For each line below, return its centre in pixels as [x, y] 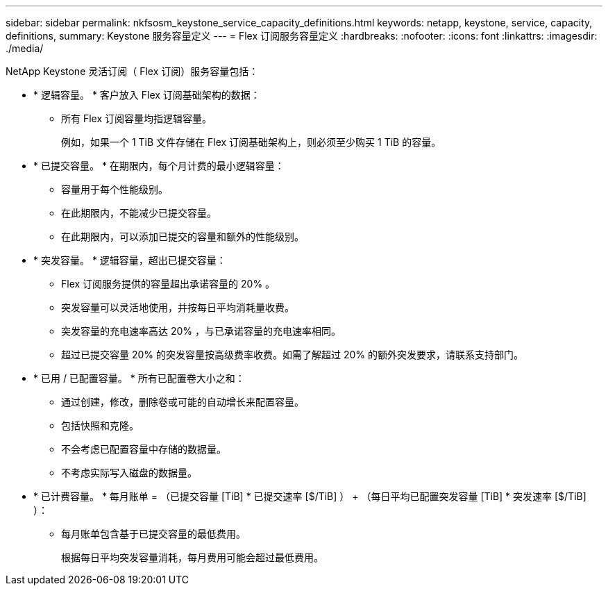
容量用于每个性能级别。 [115, 189]
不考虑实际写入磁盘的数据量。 [129, 473]
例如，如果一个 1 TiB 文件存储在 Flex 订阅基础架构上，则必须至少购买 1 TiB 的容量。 [251, 142]
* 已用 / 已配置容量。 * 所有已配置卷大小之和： [139, 378]
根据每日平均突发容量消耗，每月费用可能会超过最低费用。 [192, 557]
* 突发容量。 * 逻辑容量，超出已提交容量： [130, 260]
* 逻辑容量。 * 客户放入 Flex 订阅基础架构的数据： [147, 95]
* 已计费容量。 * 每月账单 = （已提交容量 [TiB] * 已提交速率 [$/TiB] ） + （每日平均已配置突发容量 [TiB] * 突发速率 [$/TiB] [310, 496]
